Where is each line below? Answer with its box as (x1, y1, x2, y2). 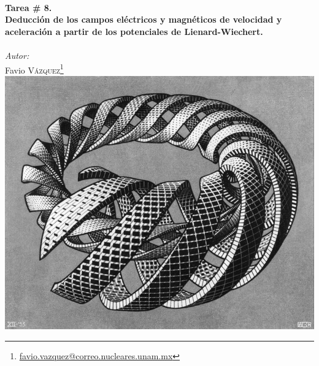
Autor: (5, 48, 29, 61)
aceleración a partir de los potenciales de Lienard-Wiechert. (5, 25, 263, 37)
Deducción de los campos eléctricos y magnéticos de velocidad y (5, 13, 282, 26)
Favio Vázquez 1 (5, 61, 64, 76)
